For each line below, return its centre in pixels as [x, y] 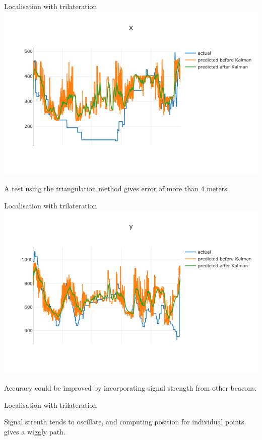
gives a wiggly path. [35, 431]
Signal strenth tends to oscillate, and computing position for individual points [124, 422]
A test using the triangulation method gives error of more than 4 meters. [117, 189]
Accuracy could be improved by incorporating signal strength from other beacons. [130, 387]
